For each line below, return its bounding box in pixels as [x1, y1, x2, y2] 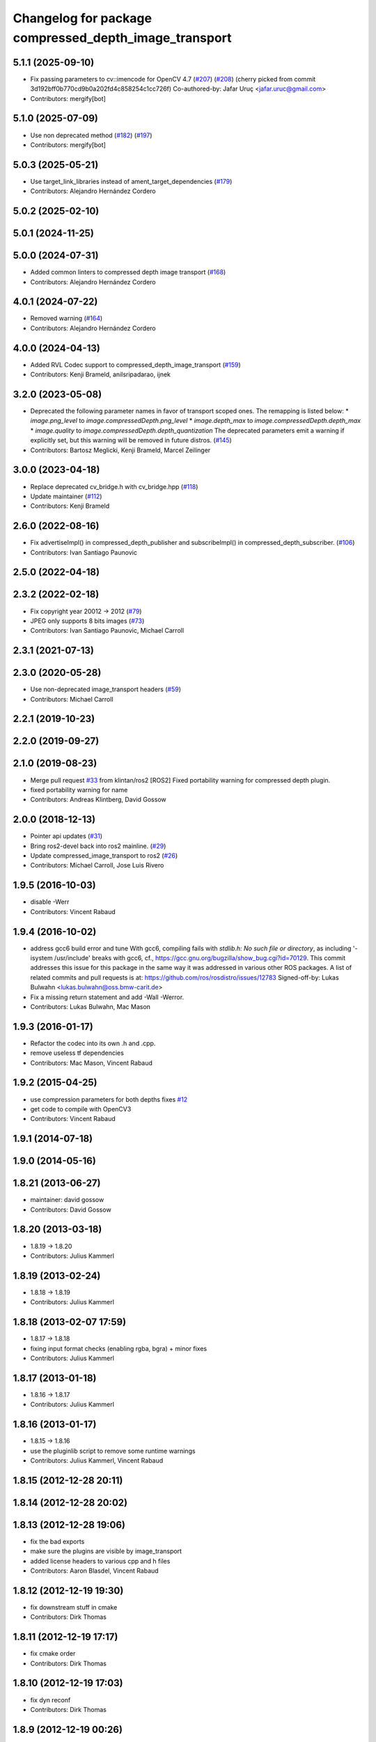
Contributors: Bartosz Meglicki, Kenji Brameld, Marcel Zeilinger [30, 446, 211, 454]
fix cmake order [30, 1649, 76, 1658]
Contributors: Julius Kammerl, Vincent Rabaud [30, 1456, 164, 1465]
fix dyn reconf [30, 1695, 71, 1704]
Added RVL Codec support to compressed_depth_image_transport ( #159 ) [30, 360, 242, 369]
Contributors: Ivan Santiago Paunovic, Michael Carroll [30, 626, 185, 635]
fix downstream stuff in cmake [30, 1603, 118, 1611]
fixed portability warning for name [30, 785, 128, 794]
